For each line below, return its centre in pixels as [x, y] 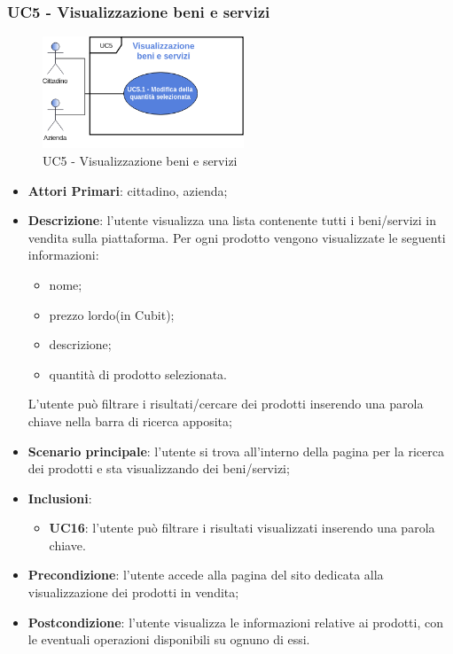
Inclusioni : [60, 498]
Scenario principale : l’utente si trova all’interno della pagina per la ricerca [236, 451]
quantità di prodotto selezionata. [138, 374]
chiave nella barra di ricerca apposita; [130, 420]
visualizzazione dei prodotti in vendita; [133, 592]
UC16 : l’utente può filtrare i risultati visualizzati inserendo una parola [242, 528]
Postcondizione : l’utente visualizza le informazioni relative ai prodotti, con [236, 622]
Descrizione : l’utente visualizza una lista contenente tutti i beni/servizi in [232, 220]
